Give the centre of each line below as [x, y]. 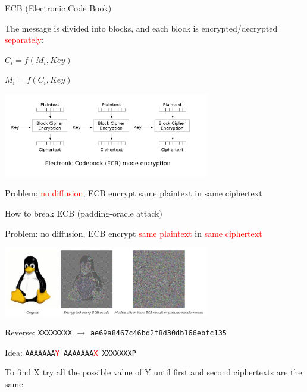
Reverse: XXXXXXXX [38, 332]
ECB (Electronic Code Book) [58, 8]
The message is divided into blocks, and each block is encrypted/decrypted [141, 28]
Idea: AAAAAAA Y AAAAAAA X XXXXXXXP [71, 352]
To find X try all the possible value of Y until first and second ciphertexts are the [153, 372]
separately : [24, 40]
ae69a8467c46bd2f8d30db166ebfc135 [158, 333]
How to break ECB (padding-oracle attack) [84, 213]
